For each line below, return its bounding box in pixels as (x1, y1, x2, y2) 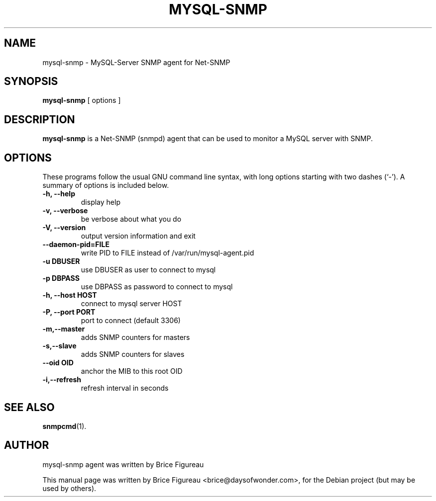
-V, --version (42, 223, 86, 232)
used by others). (42, 484, 97, 493)
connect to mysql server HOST (81, 299, 182, 308)
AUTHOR (4, 439, 49, 452)
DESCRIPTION (4, 113, 75, 126)
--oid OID (42, 358, 74, 367)
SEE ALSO (4, 401, 55, 414)
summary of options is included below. (42, 181, 169, 190)
